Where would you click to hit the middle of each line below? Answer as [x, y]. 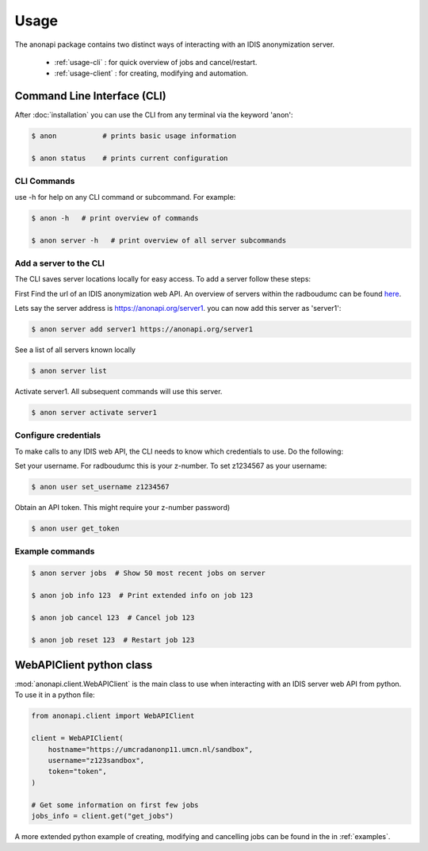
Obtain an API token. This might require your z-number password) [122, 508]
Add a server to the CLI [59, 263]
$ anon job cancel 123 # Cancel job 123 [113, 617]
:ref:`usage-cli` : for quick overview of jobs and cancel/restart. [156, 62]
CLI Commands [45, 181]
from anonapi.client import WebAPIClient [113, 716]
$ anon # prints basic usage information [134, 136]
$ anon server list [69, 370]
